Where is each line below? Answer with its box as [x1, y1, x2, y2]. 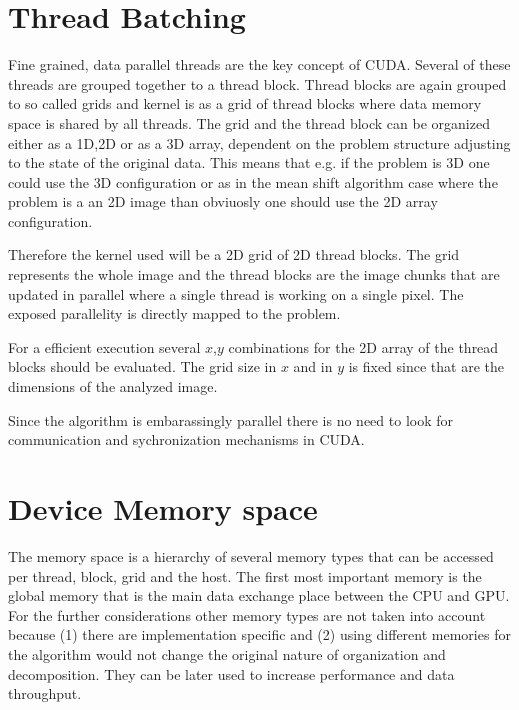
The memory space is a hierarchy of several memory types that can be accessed [8, 545, 494, 566]
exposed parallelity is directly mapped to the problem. [8, 303, 341, 324]
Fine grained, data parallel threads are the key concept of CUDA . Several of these [8, 54, 511, 75]
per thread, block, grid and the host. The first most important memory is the [8, 565, 482, 586]
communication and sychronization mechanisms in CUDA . [8, 429, 365, 450]
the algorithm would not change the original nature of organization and [8, 643, 446, 664]
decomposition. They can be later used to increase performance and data [8, 663, 455, 684]
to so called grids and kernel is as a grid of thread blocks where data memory [8, 93, 482, 114]
